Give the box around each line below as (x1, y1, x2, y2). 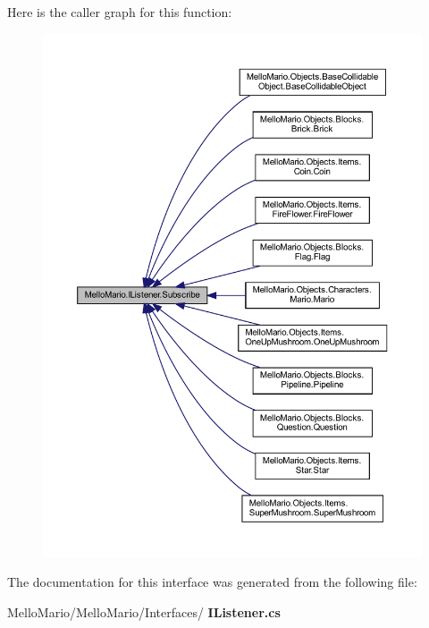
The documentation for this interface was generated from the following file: (7, 573, 417, 591)
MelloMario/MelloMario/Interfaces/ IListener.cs (7, 602, 281, 621)
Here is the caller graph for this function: (7, 3, 232, 21)
